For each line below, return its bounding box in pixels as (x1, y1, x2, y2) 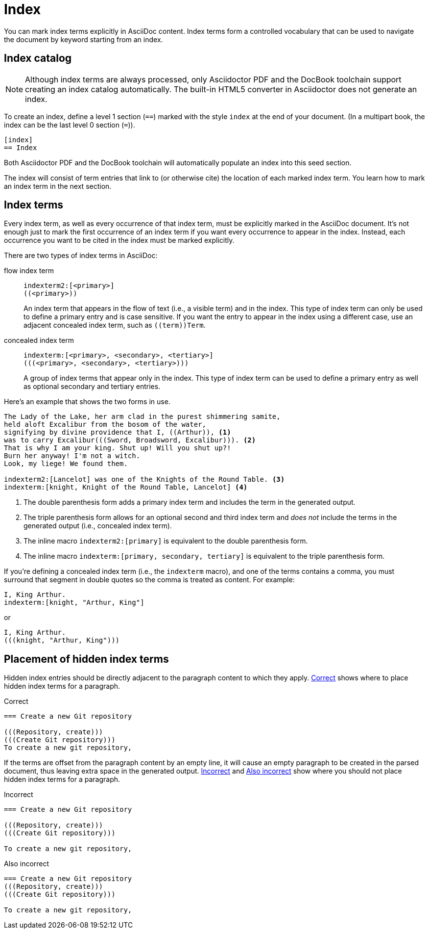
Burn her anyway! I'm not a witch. (4, 452, 141, 460)
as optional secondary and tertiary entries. (24, 382, 161, 391)
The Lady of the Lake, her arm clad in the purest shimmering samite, (4, 413, 281, 421)
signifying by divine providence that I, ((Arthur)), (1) (4, 428, 231, 437)
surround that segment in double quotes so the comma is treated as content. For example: (4, 575, 295, 584)
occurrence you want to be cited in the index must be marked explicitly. (4, 236, 235, 245)
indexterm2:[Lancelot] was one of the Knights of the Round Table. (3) (4, 475, 285, 484)
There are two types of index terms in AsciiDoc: (4, 251, 158, 260)
